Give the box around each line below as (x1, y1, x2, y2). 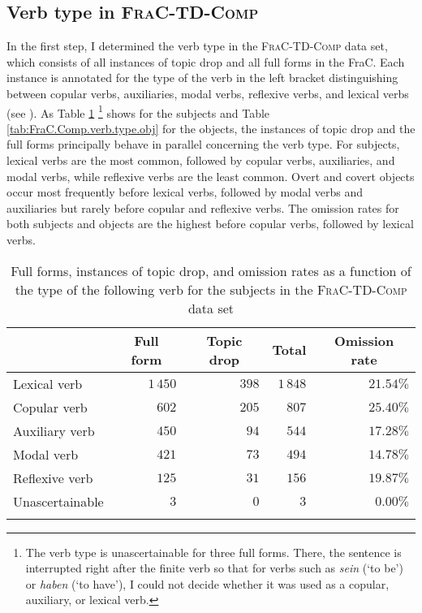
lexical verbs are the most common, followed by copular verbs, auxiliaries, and (6, 152, 395, 169)
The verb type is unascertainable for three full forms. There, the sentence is (25, 543, 402, 560)
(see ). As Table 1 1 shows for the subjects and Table (6, 101, 270, 121)
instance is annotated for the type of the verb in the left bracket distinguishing (6, 69, 398, 86)
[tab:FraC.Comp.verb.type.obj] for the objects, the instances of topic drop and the (6, 119, 416, 136)
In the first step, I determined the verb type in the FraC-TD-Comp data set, (6, 37, 388, 54)
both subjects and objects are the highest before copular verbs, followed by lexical (6, 215, 414, 232)
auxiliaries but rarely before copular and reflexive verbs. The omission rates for (6, 199, 399, 216)
